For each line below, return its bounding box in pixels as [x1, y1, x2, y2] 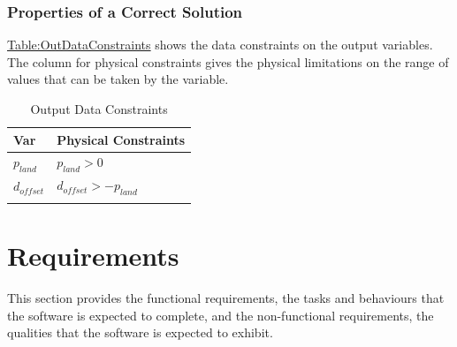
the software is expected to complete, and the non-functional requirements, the [7, 306, 434, 324]
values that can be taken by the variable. [7, 70, 229, 88]
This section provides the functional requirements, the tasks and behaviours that [7, 289, 445, 307]
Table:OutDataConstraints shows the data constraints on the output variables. [7, 35, 433, 54]
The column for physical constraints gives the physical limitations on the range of [7, 52, 449, 71]
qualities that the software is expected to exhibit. [7, 323, 273, 342]
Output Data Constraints [30, 100, 168, 117]
